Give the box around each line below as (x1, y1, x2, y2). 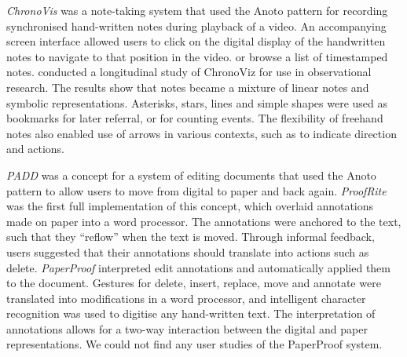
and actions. (6, 140, 64, 157)
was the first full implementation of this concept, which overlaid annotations (6, 198, 374, 214)
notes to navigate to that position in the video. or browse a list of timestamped (6, 48, 388, 64)
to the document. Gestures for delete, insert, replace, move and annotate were (6, 275, 381, 291)
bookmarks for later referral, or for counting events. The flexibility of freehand (6, 110, 383, 126)
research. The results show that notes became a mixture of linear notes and (6, 78, 369, 95)
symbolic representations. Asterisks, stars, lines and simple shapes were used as (6, 94, 387, 111)
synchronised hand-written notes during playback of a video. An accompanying (6, 17, 387, 34)
